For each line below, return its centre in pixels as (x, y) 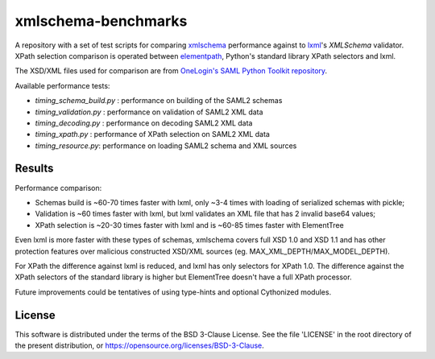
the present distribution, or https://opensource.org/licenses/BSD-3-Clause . (140, 345)
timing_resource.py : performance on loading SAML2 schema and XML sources (166, 146)
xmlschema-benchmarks (101, 21)
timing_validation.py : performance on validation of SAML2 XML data (149, 112)
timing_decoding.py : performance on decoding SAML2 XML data (144, 123)
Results (34, 169)
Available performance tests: (62, 85)
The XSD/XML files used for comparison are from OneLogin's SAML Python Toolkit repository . (171, 71)
